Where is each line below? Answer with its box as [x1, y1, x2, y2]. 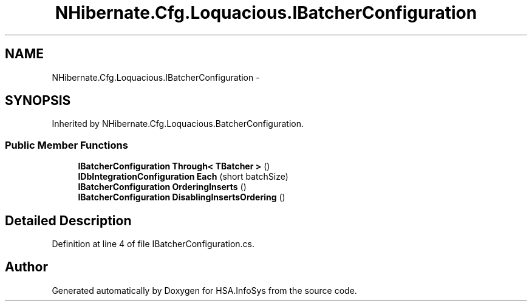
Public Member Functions [5, 138, 128, 151]
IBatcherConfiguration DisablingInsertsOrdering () [78, 192, 285, 203]
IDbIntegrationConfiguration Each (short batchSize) [78, 171, 288, 182]
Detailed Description [5, 212, 132, 228]
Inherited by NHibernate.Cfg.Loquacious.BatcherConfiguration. [52, 118, 304, 129]
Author [5, 259, 48, 275]
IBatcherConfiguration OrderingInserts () [78, 182, 247, 192]
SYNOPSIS [5, 93, 71, 109]
